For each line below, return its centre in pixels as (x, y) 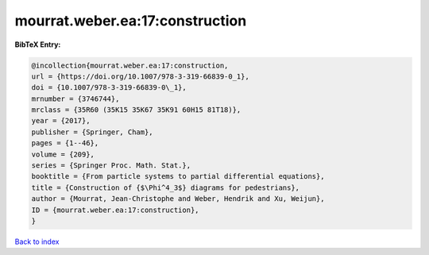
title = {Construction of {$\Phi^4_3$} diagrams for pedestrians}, (166, 187)
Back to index (37, 241)
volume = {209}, (63, 154)
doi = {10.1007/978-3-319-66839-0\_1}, (109, 88)
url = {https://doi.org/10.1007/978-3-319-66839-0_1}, (140, 76)
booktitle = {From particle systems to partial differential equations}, (178, 176)
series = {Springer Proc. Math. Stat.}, (111, 166)
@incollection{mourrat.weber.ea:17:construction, (130, 65)
